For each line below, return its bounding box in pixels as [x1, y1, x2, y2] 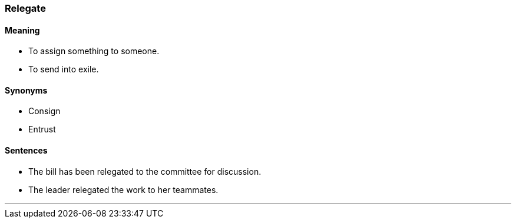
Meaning [5, 25, 40, 35]
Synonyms [5, 85, 48, 95]
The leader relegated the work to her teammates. [28, 184, 219, 195]
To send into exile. [28, 64, 99, 75]
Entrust [28, 124, 56, 135]
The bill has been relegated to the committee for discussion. [28, 166, 262, 177]
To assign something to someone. [28, 46, 160, 56]
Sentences [5, 145, 48, 156]
